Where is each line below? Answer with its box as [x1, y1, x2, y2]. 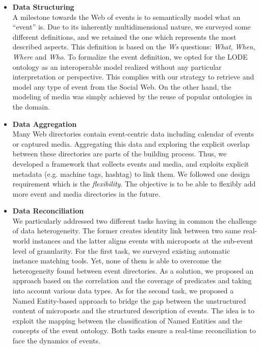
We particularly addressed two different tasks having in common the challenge [12, 215, 257, 226]
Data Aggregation [12, 118, 77, 129]
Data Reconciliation [12, 205, 84, 216]
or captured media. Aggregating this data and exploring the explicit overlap [12, 138, 250, 149]
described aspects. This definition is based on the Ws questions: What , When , [12, 41, 255, 52]
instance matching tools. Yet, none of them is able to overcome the [12, 255, 222, 266]
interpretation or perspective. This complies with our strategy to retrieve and [12, 71, 254, 82]
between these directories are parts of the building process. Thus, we [12, 148, 227, 159]
